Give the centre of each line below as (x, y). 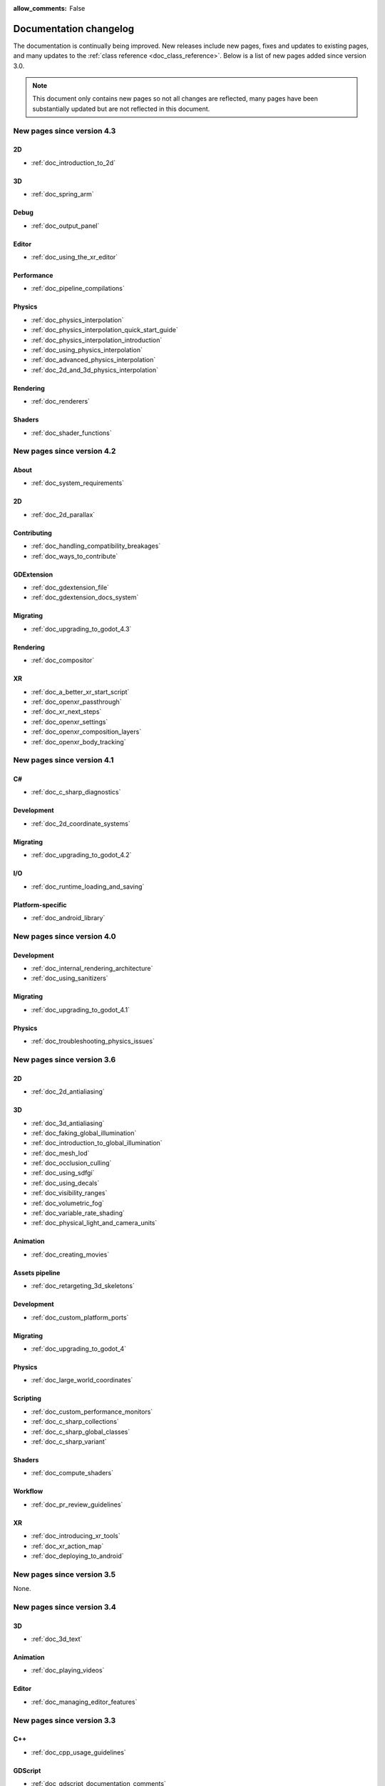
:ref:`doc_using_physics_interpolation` (87, 349)
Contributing (33, 533)
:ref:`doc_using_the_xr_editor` (75, 256)
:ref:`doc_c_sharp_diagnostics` (76, 792)
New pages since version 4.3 (65, 131)
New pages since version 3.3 (65, 1720)
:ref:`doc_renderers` (61, 401)
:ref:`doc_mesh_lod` (60, 1153)
